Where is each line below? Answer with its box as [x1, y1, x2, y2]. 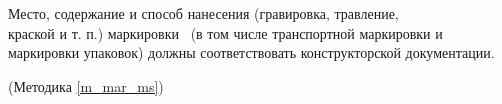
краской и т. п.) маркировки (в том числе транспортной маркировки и [8, 22, 443, 43]
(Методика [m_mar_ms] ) [8, 75, 164, 96]
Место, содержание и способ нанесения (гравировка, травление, [8, 3, 399, 23]
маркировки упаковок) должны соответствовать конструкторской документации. [8, 42, 495, 63]
